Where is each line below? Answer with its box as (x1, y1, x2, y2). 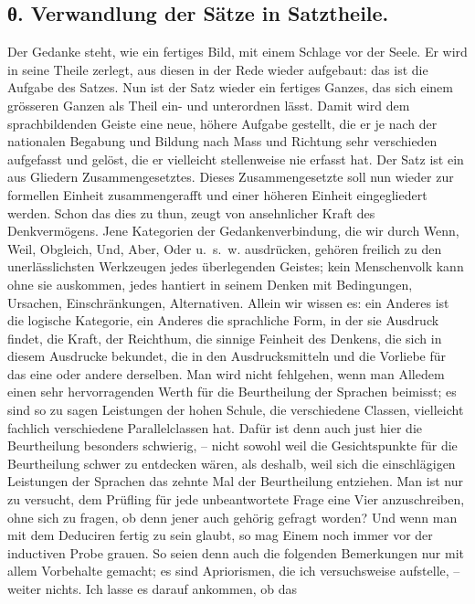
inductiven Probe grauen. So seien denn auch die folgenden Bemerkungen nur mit (7, 543, 464, 562)
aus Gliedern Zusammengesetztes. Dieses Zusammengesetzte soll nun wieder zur (7, 167, 454, 186)
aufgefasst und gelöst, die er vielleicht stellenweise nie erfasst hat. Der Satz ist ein (7, 149, 464, 168)
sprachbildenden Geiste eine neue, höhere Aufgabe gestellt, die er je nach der (7, 113, 438, 132)
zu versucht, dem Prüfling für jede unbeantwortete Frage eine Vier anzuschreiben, (7, 490, 465, 509)
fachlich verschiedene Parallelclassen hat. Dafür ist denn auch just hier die (7, 418, 422, 437)
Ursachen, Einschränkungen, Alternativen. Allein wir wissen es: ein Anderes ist (7, 292, 449, 312)
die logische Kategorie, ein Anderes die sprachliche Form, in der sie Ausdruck (7, 311, 439, 330)
